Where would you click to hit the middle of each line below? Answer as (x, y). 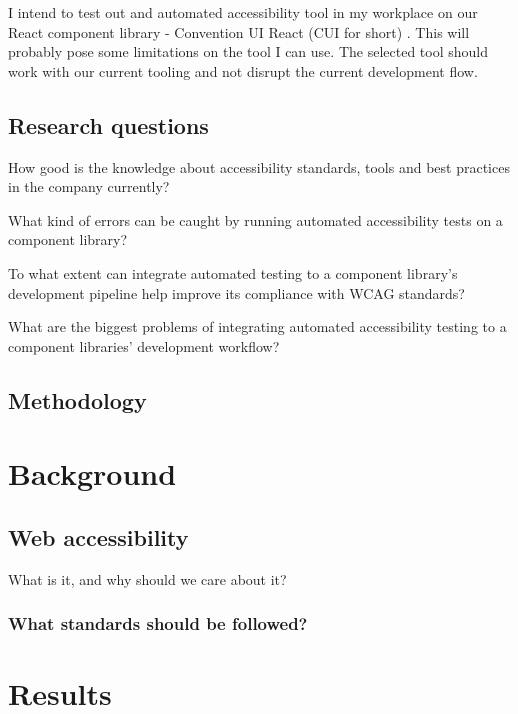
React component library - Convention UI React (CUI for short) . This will (239, 31)
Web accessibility (98, 536)
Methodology (77, 399)
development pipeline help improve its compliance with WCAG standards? (236, 292)
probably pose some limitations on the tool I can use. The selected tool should (248, 51)
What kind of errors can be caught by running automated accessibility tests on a (255, 219)
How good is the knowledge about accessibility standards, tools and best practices (259, 166)
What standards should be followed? (158, 623)
